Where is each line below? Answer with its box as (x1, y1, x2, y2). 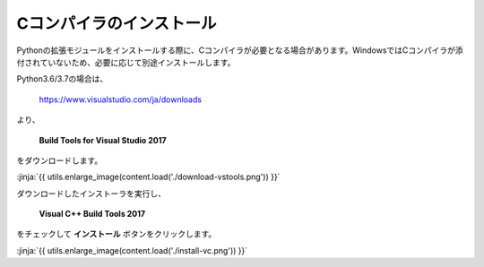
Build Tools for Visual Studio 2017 (39, 134, 167, 145)
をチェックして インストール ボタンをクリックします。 (16, 228, 217, 239)
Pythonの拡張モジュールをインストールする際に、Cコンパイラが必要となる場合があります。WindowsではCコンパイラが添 (16, 45, 463, 56)
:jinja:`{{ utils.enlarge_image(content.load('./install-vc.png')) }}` (16, 245, 248, 255)
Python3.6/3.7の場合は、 (16, 73, 108, 84)
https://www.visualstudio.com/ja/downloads (39, 94, 202, 105)
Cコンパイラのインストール (16, 13, 217, 33)
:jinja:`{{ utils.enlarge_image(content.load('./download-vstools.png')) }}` (16, 171, 281, 183)
